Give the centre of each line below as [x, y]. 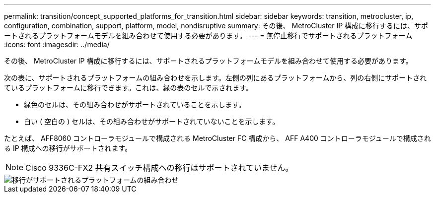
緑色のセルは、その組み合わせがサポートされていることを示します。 [135, 104]
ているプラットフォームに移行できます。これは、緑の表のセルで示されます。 [128, 88]
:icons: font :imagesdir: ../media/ [57, 44]
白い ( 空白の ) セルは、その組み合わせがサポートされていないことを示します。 [152, 121]
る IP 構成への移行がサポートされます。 [68, 148]
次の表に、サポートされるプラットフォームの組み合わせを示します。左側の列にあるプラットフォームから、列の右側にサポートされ [216, 78]
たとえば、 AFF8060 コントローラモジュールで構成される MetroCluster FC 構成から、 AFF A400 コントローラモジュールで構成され [217, 138]
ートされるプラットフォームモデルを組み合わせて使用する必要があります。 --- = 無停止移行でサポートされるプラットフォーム [208, 35]
